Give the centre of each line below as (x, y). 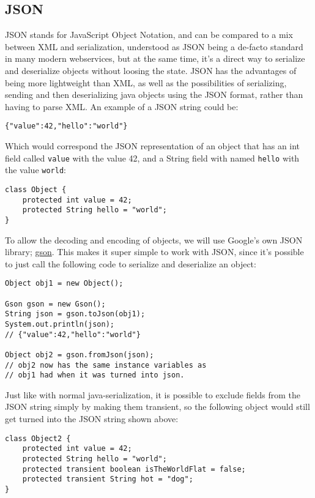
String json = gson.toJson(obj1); (75, 314)
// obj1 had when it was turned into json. (95, 375)
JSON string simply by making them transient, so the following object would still (157, 407)
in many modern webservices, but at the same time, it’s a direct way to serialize (155, 58)
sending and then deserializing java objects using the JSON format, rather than (154, 95)
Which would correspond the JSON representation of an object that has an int (153, 146)
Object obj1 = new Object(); (64, 284)
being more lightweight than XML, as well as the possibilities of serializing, (146, 82)
